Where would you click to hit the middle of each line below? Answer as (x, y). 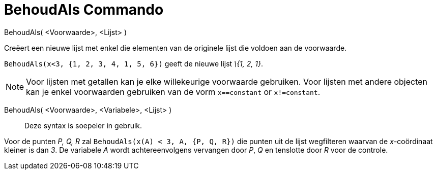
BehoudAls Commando (84, 10)
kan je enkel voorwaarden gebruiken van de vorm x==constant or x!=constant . (173, 92)
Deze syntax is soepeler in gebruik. (83, 125)
